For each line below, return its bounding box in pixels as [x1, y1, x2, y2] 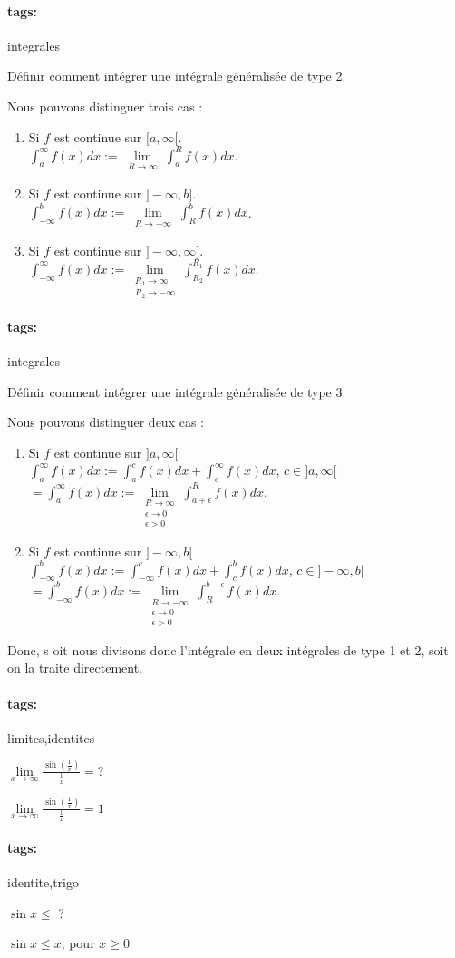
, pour [61, 934, 95, 953]
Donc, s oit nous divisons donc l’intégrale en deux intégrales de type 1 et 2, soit [7, 640, 449, 659]
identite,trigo [7, 872, 80, 891]
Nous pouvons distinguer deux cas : [7, 412, 204, 431]
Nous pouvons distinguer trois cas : [7, 96, 203, 115]
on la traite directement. [7, 658, 143, 677]
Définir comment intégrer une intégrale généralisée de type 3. [7, 382, 346, 401]
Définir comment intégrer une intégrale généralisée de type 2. [7, 66, 346, 85]
